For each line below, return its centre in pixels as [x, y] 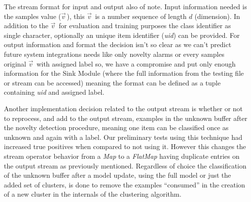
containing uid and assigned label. [54, 92]
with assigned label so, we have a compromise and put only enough [136, 63]
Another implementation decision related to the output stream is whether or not [123, 108]
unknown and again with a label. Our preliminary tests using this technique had [123, 137]
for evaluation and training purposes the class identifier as [145, 25]
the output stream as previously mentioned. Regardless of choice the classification [125, 165]
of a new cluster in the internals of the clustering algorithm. [93, 194]
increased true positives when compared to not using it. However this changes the [125, 146]
